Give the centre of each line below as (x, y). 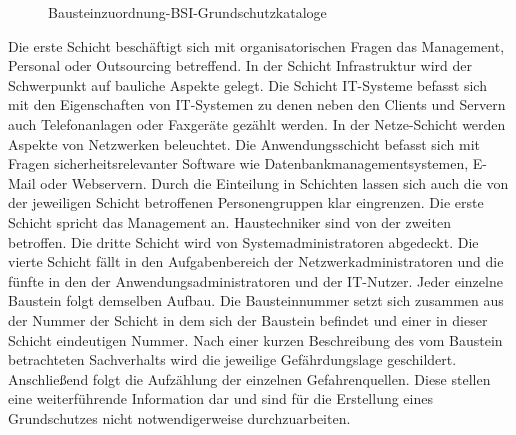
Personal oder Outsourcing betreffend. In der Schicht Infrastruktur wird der (240, 65)
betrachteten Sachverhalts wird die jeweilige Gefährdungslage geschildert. (232, 359)
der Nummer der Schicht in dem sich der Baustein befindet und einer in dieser (248, 319)
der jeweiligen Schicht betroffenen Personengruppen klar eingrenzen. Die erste (246, 202)
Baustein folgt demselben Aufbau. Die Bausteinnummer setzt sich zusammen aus (256, 300)
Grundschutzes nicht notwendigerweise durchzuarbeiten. (179, 417)
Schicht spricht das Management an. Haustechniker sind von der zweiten (229, 221)
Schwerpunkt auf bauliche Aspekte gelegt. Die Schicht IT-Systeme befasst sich (247, 84)
